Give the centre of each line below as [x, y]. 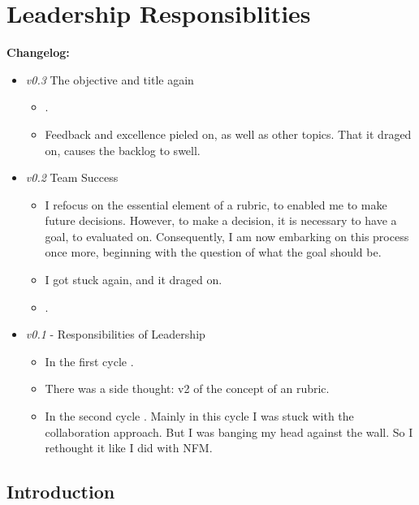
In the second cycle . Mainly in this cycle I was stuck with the [199, 416]
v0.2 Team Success [72, 177]
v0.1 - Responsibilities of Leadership [115, 334]
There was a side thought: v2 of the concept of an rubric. [187, 388]
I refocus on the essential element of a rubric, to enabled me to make [216, 204]
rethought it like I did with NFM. [129, 448]
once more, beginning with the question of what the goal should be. [213, 252]
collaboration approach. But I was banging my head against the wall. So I [229, 432]
